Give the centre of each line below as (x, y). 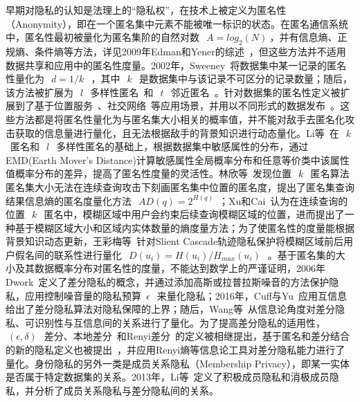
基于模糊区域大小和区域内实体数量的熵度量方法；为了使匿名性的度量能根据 (184, 227)
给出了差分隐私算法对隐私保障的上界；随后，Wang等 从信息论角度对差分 (171, 309)
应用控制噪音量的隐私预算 (83, 295)
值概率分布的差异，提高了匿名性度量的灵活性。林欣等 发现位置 (148, 173)
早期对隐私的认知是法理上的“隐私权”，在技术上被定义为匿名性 (146, 10)
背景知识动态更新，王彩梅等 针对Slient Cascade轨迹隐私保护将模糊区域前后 (175, 241)
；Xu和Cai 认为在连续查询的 (283, 200)
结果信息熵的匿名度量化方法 (69, 200)
